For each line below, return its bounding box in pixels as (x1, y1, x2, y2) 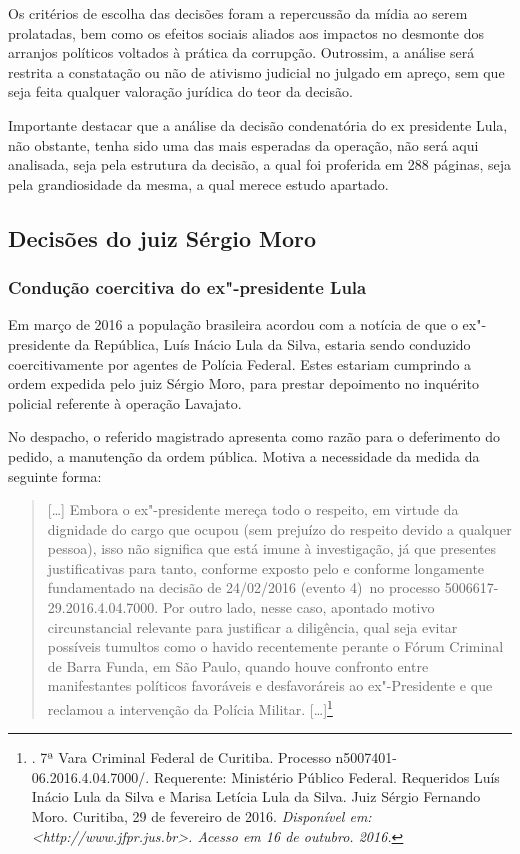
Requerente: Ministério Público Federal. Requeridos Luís (153, 766, 500, 787)
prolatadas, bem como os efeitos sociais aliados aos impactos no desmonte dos (8, 22, 484, 43)
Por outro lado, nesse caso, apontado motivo (162, 597, 435, 618)
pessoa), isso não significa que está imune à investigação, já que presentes (47, 538, 497, 559)
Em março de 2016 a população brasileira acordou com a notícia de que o (8, 314, 458, 335)
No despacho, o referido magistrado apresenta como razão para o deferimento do (8, 426, 501, 447)
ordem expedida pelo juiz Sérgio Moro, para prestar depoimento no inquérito (8, 373, 479, 394)
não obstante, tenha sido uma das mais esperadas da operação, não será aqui (8, 134, 479, 155)
